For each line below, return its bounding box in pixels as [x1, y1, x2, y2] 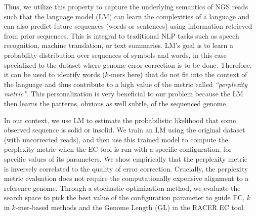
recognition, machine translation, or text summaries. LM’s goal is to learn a [4, 40, 233, 50]
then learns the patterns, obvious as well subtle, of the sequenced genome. [4, 98, 228, 108]
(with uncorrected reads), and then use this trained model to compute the [4, 134, 228, 144]
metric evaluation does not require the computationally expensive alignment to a [4, 173, 249, 183]
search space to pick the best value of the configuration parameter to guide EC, [4, 192, 245, 203]
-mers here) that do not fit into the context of [108, 69, 247, 80]
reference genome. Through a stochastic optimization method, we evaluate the [4, 182, 241, 193]
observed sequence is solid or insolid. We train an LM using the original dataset [4, 125, 245, 135]
